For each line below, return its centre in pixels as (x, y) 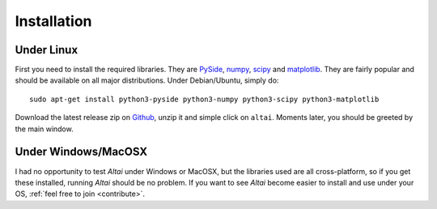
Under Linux (47, 50)
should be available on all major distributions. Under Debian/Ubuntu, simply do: (147, 80)
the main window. (44, 129)
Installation (53, 21)
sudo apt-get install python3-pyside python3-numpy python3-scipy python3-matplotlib (204, 99)
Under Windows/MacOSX (81, 152)
